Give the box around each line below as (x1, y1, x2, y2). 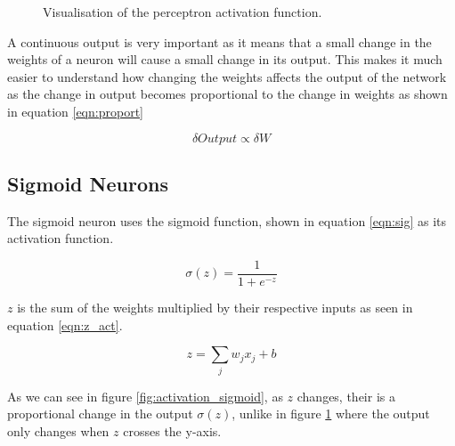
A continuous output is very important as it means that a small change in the (7, 32, 432, 51)
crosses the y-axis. (123, 421, 222, 440)
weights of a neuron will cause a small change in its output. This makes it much (7, 50, 443, 69)
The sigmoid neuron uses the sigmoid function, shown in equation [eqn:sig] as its (7, 211, 447, 230)
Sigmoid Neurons (7, 169, 168, 197)
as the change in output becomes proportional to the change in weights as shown (7, 85, 448, 103)
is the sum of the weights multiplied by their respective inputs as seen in (17, 298, 413, 317)
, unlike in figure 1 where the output (232, 404, 430, 423)
